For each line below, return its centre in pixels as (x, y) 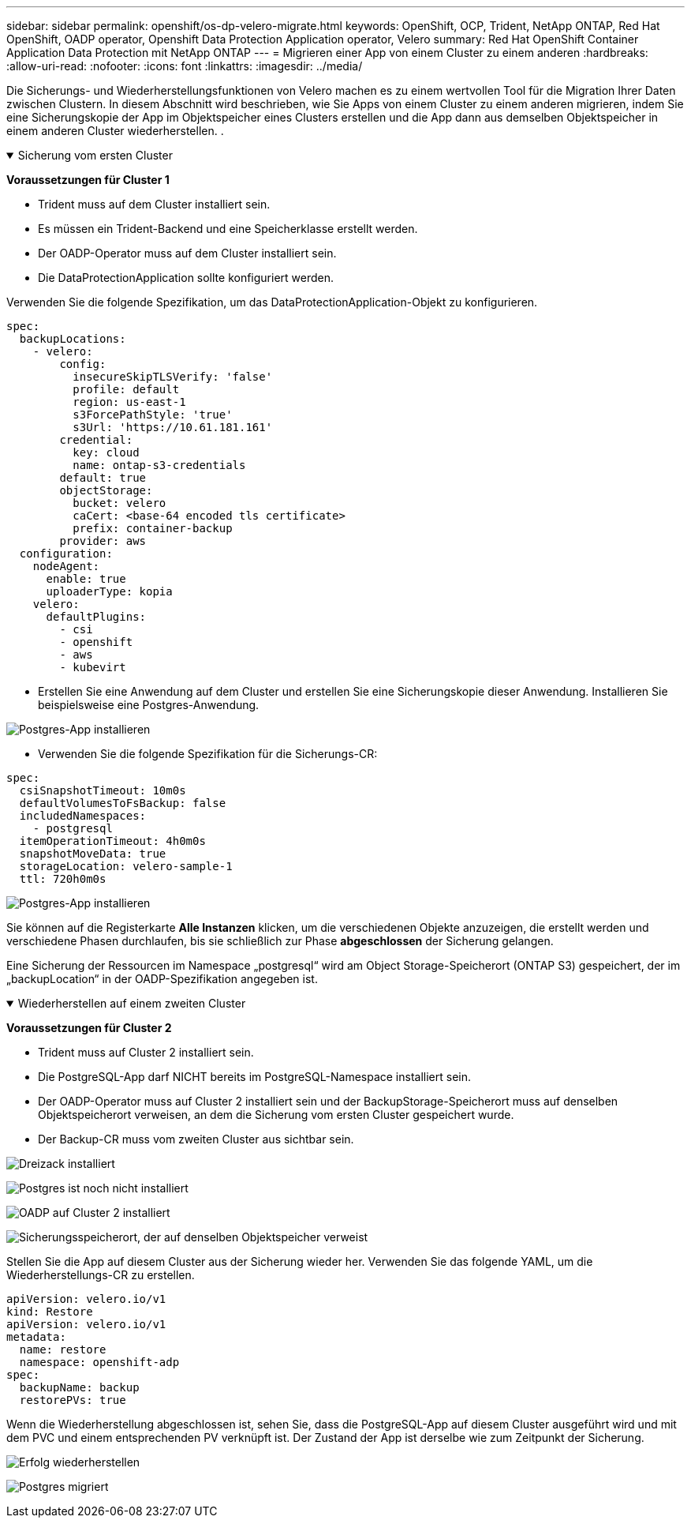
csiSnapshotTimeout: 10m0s (103, 790)
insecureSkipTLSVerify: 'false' (173, 377)
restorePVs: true (73, 1400)
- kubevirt (93, 667)
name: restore (63, 1349)
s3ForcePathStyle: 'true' (153, 415)
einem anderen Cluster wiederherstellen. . (115, 131)
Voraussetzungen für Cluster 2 (89, 1028)
